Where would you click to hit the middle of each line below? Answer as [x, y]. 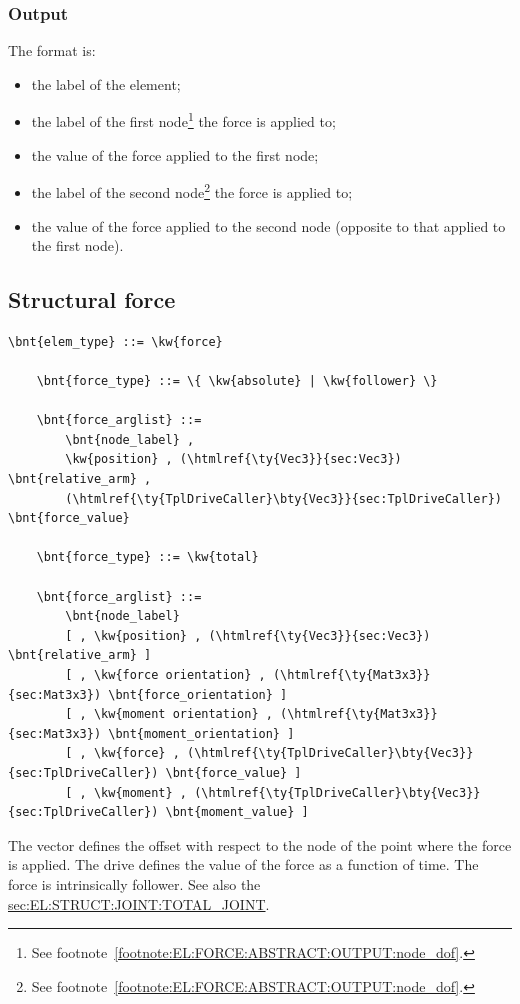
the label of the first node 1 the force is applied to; [183, 120]
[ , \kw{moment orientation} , [169, 714]
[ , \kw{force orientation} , [165, 674]
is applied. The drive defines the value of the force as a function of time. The [243, 864]
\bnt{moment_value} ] [237, 812]
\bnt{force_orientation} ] [198, 694]
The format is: [52, 50]
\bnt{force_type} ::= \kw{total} [147, 557]
